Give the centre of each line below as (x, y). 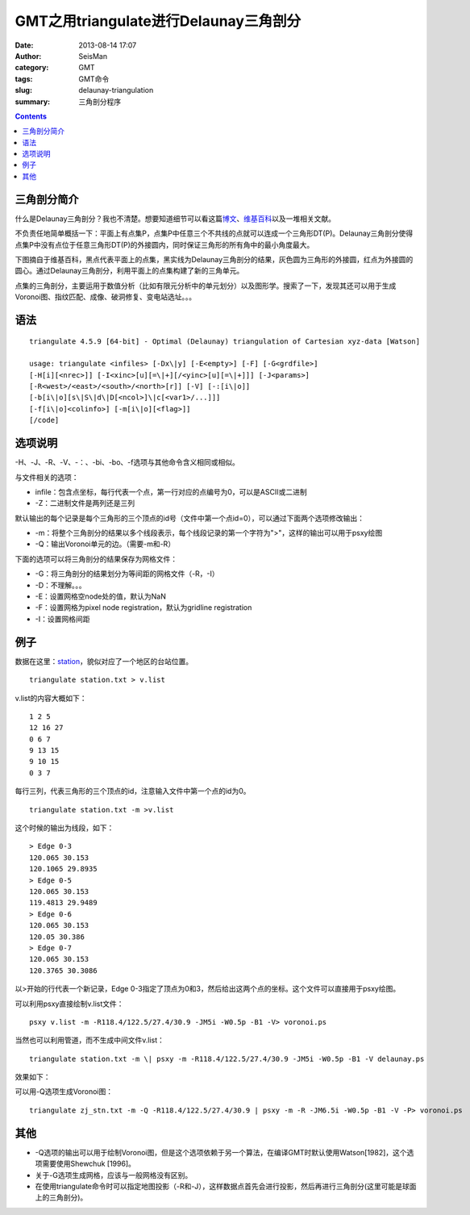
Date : (24, 45)
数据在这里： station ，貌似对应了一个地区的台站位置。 (104, 661)
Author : (28, 56)
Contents (31, 116)
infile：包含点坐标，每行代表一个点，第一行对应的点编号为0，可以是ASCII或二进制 (171, 491)
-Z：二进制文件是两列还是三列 (85, 503)
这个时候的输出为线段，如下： (64, 828)
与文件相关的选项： (47, 477)
